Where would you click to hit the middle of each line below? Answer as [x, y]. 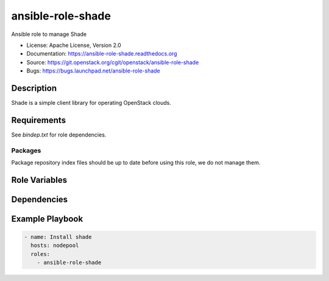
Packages [26, 151]
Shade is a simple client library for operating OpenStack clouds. [91, 103]
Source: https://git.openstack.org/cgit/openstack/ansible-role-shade [113, 62]
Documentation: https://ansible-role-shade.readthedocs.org [102, 54]
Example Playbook [47, 219]
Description [34, 88]
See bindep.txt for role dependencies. [59, 135]
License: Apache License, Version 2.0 [74, 45]
